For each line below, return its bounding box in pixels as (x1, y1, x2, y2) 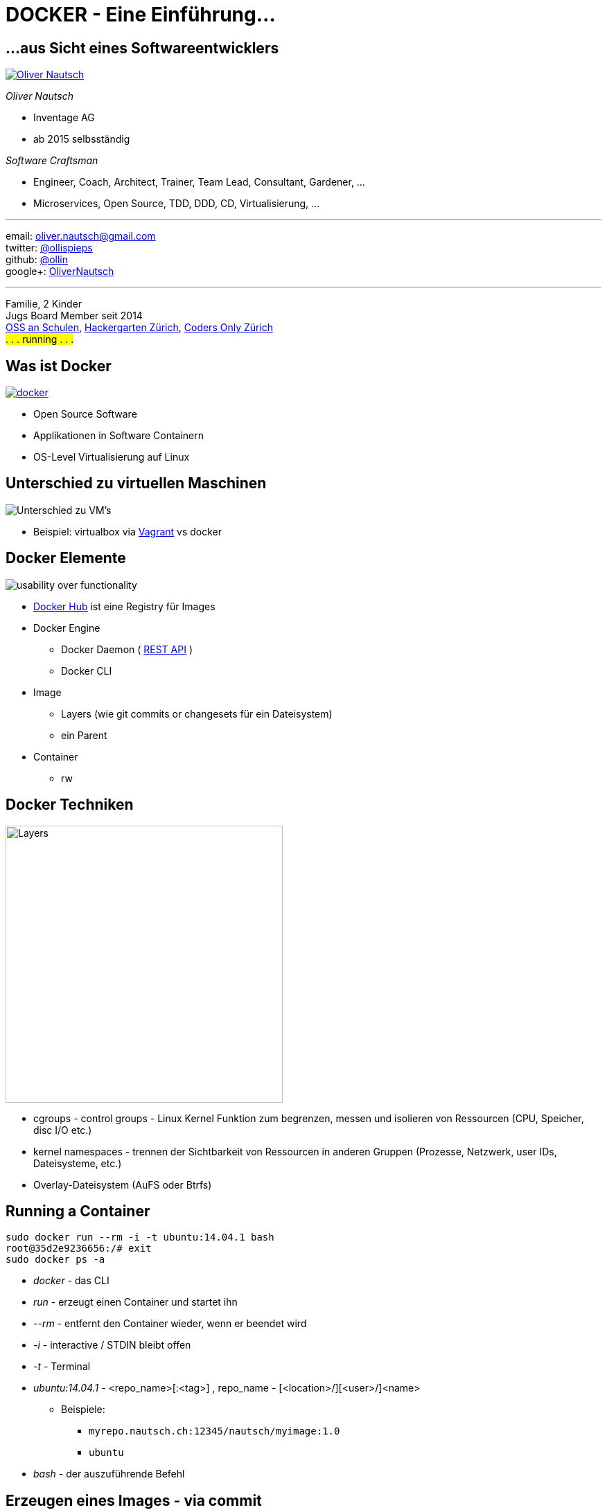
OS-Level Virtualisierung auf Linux (33, 451, 190, 463)
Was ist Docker (6, 357, 112, 375)
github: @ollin (6, 254, 69, 266)
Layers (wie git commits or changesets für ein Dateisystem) (61, 707, 333, 720)
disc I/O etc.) (33, 1123, 92, 1136)
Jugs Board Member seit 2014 (6, 310, 143, 322)
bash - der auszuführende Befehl (33, 1468, 185, 1480)
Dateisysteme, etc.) (33, 1157, 122, 1169)
